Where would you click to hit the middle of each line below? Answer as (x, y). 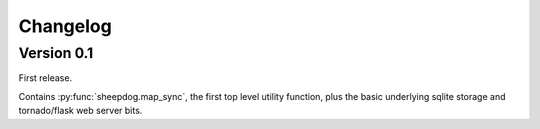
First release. (45, 78)
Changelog (65, 26)
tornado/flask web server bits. (80, 111)
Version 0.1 (56, 53)
